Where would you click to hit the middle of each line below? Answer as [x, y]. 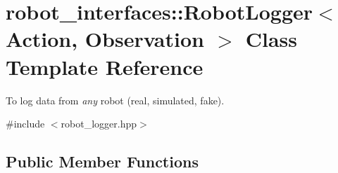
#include [25, 124]
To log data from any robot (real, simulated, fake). [115, 100]
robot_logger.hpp [99, 124]
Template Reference [105, 66]
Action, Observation [105, 39]
